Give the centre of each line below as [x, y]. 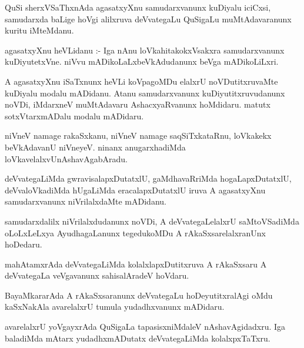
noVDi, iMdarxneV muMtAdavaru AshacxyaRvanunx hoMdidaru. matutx [138, 104]
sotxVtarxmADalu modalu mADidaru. [74, 116]
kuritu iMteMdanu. [39, 30]
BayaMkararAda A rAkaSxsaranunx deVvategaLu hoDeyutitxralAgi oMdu [139, 295]
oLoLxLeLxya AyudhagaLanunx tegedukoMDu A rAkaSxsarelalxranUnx [135, 232]
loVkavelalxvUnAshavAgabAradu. [66, 158]
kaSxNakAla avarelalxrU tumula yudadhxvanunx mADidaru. [115, 307]
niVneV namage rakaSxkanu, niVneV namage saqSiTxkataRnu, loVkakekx [138, 135]
